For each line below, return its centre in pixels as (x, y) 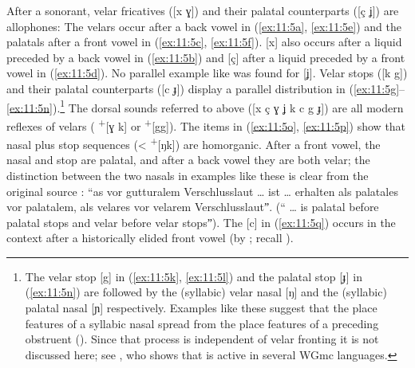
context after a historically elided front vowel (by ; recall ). (150, 238)
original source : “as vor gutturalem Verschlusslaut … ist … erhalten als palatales (202, 191)
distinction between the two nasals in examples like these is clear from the (188, 175)
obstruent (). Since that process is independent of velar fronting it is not (202, 339)
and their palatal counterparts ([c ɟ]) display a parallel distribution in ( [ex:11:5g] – (206, 88)
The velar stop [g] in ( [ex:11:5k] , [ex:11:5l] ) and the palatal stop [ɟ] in (194, 276)
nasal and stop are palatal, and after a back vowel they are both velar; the (188, 160)
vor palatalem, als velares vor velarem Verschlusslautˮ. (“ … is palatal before (193, 207)
